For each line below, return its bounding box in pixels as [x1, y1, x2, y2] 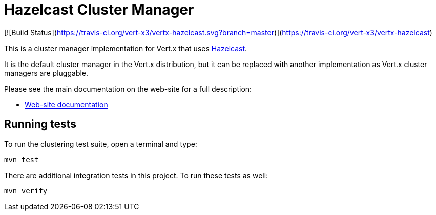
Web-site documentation [25, 100, 108, 109]
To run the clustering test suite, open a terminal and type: [4, 139, 197, 148]
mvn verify [4, 186, 48, 195]
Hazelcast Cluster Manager [4, 1, 194, 18]
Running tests [4, 118, 77, 131]
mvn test [4, 155, 39, 164]
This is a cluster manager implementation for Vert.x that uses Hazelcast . [4, 44, 247, 53]
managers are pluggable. [4, 68, 89, 77]
